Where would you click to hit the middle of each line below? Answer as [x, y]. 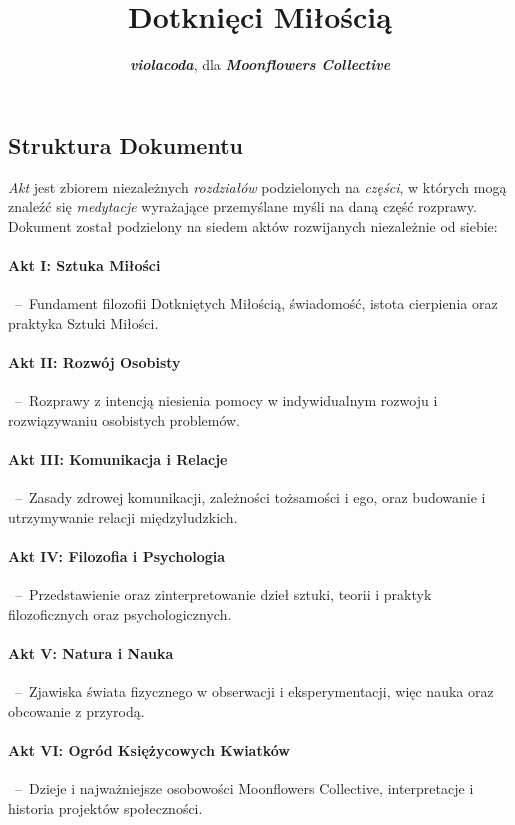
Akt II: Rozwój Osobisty [94, 361]
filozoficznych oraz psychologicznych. [120, 613]
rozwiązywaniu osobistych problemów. [124, 419]
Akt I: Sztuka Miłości [84, 264]
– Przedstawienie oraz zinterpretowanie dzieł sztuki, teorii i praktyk [223, 594]
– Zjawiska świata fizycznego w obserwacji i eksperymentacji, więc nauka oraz [254, 691]
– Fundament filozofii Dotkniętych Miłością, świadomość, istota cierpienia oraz [256, 303]
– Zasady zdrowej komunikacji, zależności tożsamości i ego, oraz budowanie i [250, 497]
